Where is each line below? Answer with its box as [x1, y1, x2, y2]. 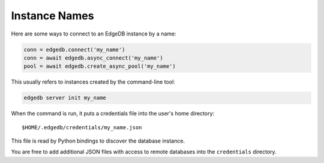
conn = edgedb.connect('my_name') [23, 46, 125, 53]
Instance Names [11, 9, 94, 22]
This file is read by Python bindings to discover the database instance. [11, 137, 185, 144]
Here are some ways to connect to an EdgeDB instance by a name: [11, 30, 176, 37]
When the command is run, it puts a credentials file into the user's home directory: [11, 110, 215, 117]
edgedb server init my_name [23, 94, 106, 102]
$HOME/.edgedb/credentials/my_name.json [22, 124, 142, 131]
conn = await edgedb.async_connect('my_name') [23, 54, 163, 61]
